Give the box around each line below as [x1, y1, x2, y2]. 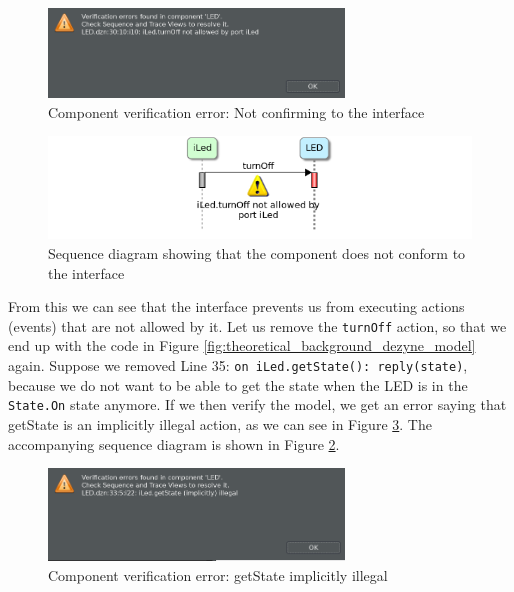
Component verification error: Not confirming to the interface [48, 101, 425, 122]
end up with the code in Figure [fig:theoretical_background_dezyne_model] [8, 335, 476, 356]
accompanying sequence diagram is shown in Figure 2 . [8, 433, 340, 454]
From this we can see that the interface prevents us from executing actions [8, 296, 465, 317]
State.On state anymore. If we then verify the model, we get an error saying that [8, 394, 507, 415]
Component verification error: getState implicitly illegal [48, 564, 388, 585]
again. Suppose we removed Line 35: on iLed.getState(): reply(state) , [8, 355, 468, 376]
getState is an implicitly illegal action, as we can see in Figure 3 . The [8, 413, 432, 434]
